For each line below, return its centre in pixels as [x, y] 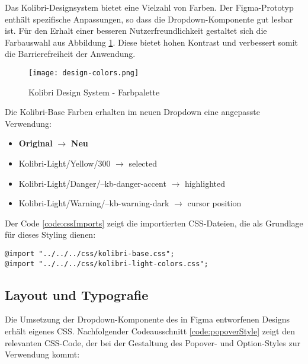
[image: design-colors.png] [84, 73]
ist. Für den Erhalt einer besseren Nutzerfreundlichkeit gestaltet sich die [136, 31]
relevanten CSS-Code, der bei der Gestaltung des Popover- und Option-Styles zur [153, 342]
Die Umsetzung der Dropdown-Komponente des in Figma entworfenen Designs [147, 319]
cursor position [214, 203]
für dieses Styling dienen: [50, 234]
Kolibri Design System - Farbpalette [94, 92]
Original [36, 143]
